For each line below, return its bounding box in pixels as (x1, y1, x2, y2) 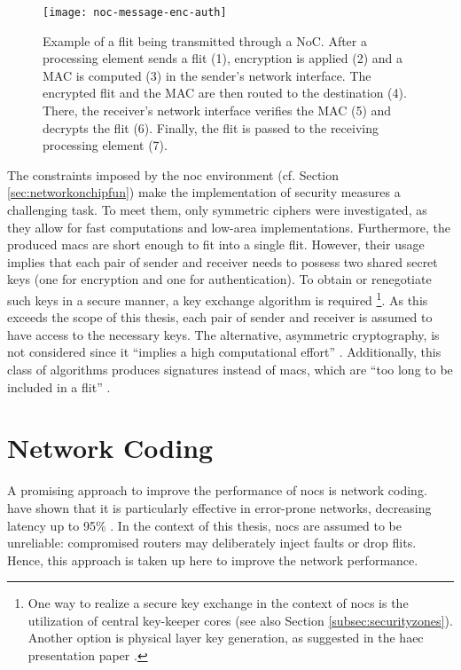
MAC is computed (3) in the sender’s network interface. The (43, 66, 371, 84)
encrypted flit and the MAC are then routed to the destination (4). (43, 83, 407, 102)
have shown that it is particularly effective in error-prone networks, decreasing (7, 498, 432, 516)
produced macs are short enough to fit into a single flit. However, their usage (7, 235, 425, 254)
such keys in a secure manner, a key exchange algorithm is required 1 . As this (7, 288, 428, 309)
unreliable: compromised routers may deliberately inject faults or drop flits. (7, 533, 417, 552)
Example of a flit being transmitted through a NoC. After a (43, 31, 367, 50)
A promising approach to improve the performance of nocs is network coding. (7, 481, 427, 500)
